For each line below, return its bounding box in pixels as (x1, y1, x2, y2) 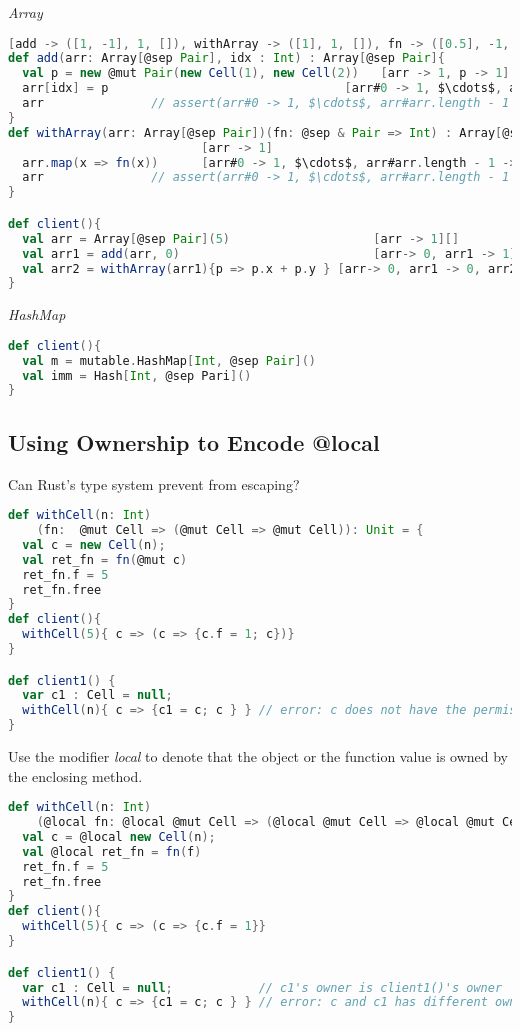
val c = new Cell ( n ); (22, 537, 166, 552)
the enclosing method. (8, 765, 143, 786)
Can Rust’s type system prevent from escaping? (8, 473, 300, 494)
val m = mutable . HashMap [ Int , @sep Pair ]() (22, 353, 316, 368)
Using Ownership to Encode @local (8, 426, 380, 457)
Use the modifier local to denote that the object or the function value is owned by (8, 746, 509, 767)
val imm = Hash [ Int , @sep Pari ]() (22, 368, 252, 383)
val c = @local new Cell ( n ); (22, 829, 216, 844)
